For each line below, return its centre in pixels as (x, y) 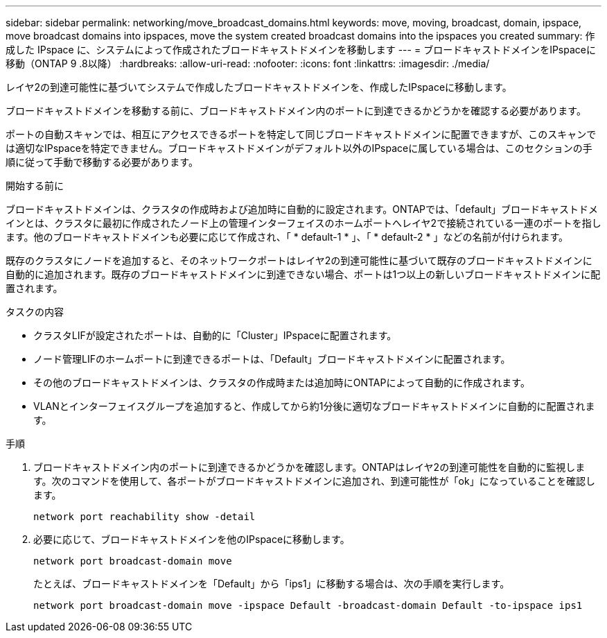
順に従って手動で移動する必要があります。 (102, 162)
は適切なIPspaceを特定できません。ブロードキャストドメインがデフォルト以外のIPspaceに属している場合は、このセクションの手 (299, 148)
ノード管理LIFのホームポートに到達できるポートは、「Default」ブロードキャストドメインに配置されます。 (272, 359)
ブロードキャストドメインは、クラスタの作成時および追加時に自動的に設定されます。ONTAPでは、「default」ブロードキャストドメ (302, 209)
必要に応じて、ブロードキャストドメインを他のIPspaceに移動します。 (192, 539)
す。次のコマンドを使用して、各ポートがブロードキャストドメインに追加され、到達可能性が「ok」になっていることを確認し (314, 481)
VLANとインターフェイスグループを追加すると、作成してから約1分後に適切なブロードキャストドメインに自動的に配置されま (314, 406)
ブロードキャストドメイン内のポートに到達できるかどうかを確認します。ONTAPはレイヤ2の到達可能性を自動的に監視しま (309, 467)
